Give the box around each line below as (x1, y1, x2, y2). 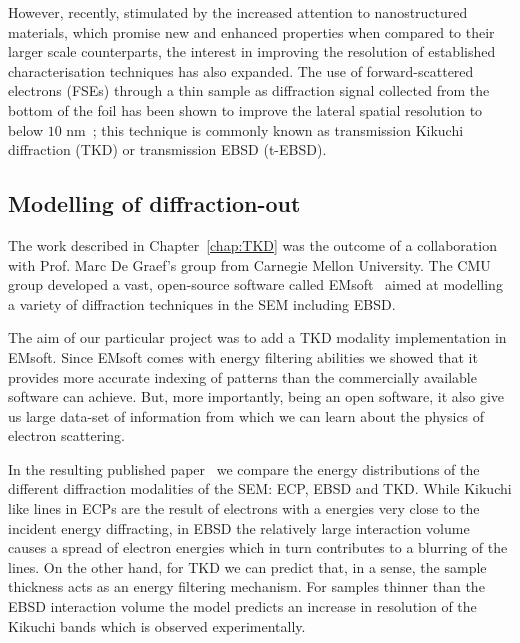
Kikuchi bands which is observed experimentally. (8, 615, 306, 636)
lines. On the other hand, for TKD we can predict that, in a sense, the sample (8, 556, 487, 577)
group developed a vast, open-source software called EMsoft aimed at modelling (8, 274, 503, 295)
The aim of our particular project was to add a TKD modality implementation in (8, 327, 507, 348)
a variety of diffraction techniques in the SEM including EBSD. (8, 293, 396, 314)
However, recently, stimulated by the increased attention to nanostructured (8, 2, 468, 22)
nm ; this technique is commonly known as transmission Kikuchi (66, 119, 464, 140)
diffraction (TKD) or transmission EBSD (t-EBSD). (8, 139, 327, 160)
